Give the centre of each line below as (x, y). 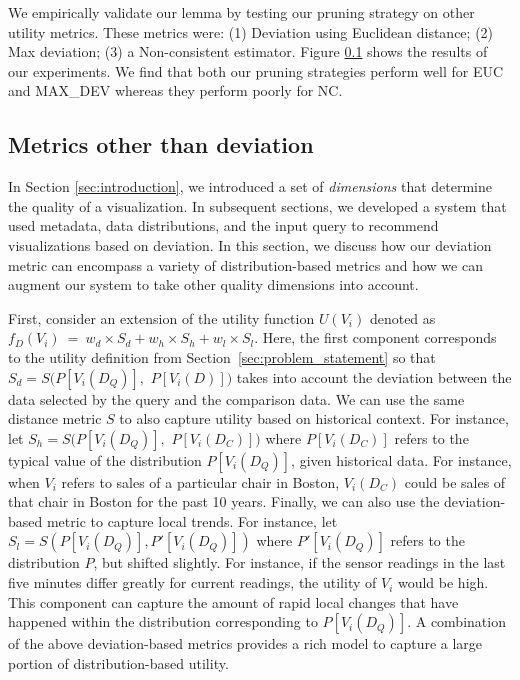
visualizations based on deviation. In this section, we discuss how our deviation (250, 244)
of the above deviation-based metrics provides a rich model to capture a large (245, 643)
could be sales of (455, 481)
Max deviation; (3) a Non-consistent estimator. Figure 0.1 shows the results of (248, 51)
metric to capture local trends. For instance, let (192, 520)
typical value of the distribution (105, 459)
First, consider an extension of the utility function (161, 317)
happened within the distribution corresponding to (163, 621)
